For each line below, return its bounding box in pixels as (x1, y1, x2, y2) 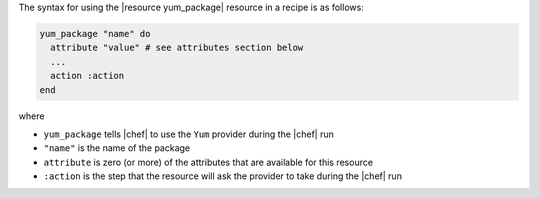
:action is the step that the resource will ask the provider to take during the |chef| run (43, 170, 402, 182)
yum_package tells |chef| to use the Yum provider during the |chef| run (43, 128, 335, 140)
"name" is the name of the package (43, 142, 191, 154)
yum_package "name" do (39, 28, 151, 39)
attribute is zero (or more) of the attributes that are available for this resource (43, 156, 374, 168)
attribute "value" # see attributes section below (50, 42, 304, 54)
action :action (50, 70, 125, 82)
